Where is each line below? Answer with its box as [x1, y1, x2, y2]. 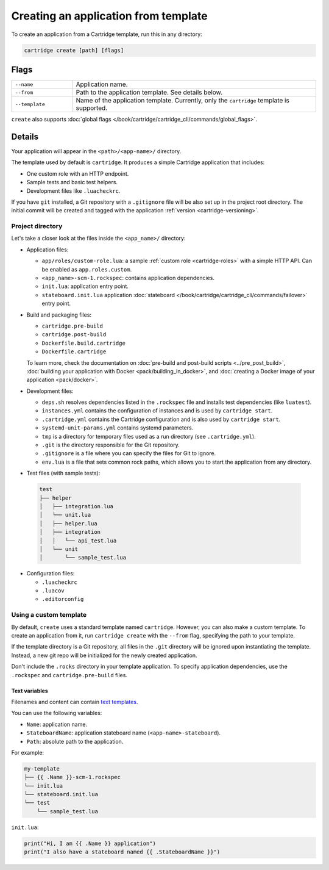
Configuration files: [26, 570, 75, 577]
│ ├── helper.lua [39, 520, 97, 527]
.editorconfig [41, 595, 84, 603]
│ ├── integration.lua [39, 503, 114, 509]
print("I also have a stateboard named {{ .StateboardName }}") [24, 849, 221, 855]
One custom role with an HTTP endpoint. [26, 170, 129, 177]
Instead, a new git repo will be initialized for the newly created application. [11, 652, 197, 659]
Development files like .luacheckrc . [26, 187, 121, 195]
